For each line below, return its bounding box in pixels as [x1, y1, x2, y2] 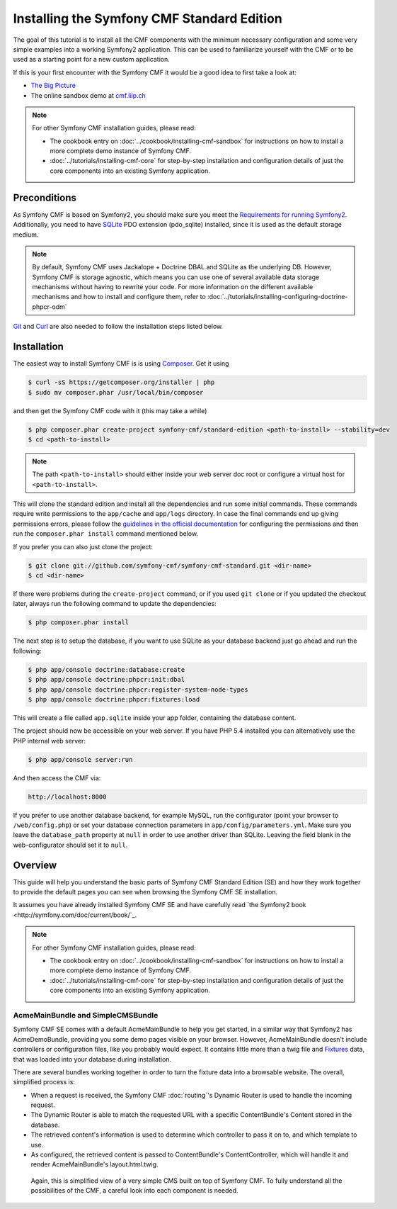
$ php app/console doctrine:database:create [28, 665, 185, 673]
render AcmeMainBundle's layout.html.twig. [30, 1160, 159, 1169]
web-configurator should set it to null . [13, 840, 128, 849]
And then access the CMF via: [13, 773, 101, 782]
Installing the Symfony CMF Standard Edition [13, 11, 282, 26]
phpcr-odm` [32, 302, 67, 311]
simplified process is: [13, 1078, 76, 1086]
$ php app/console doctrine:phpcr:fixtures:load [28, 695, 200, 703]
